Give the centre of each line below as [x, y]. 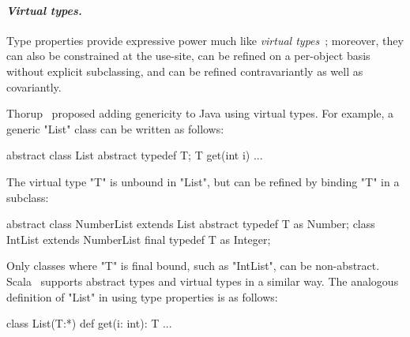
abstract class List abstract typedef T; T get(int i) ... [135, 155]
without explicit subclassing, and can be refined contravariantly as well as [185, 71]
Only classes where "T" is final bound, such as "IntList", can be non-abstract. [193, 266]
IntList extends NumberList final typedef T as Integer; [139, 239]
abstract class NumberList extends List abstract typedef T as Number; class [191, 224]
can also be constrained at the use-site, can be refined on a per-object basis [188, 56]
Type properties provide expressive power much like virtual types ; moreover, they [205, 40]
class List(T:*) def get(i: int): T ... [89, 323]
